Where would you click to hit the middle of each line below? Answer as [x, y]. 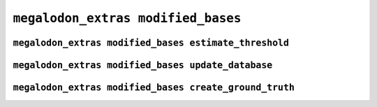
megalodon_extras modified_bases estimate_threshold [151, 43]
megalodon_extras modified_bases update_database [143, 65]
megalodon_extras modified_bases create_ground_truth [154, 87]
